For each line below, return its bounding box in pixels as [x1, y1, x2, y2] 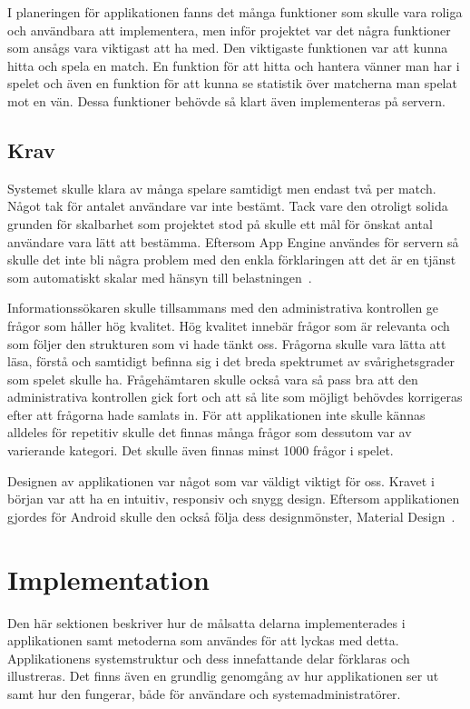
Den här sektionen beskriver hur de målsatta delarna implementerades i [7, 613, 406, 632]
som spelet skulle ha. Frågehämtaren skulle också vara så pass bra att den [7, 369, 418, 388]
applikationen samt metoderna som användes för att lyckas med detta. [7, 631, 399, 650]
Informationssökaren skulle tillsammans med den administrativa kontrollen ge [7, 298, 439, 317]
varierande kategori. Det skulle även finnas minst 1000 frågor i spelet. [7, 441, 394, 460]
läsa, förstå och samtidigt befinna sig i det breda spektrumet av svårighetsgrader [7, 352, 455, 371]
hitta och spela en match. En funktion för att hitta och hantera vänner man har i [7, 55, 460, 75]
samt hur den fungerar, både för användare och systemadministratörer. [7, 684, 401, 703]
